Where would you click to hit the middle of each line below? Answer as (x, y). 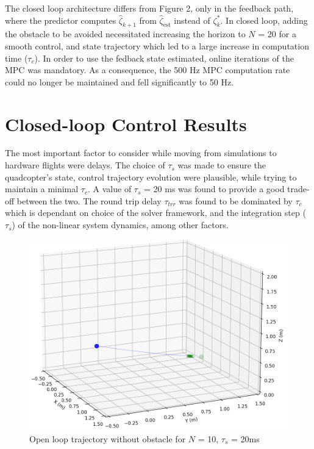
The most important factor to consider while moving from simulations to (141, 153)
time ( (16, 58)
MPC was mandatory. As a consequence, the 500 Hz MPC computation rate (148, 70)
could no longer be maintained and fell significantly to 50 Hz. (120, 81)
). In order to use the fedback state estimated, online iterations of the (164, 58)
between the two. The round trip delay (89, 200)
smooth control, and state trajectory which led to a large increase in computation (157, 45)
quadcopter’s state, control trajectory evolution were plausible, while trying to (151, 177)
